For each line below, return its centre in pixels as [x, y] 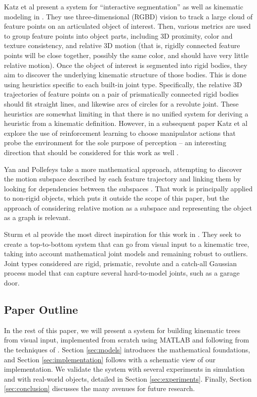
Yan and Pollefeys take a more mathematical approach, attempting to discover [123, 169]
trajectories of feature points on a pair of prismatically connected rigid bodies [122, 94]
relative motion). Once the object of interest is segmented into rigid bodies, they [126, 65]
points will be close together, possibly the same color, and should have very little [126, 55]
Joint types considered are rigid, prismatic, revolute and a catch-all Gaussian [121, 263]
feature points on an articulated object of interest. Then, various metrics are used [128, 26]
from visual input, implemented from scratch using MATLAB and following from [127, 340]
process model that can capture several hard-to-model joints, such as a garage [122, 273]
